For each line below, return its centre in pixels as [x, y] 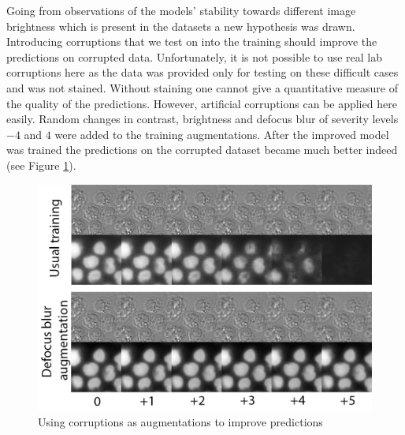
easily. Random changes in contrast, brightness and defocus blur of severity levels [202, 119]
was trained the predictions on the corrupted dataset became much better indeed [202, 150]
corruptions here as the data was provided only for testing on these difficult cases [202, 72]
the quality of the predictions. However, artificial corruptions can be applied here [202, 103]
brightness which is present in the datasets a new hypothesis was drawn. [181, 26]
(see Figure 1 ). [41, 165]
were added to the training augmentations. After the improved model [222, 134]
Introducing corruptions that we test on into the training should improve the [192, 41]
